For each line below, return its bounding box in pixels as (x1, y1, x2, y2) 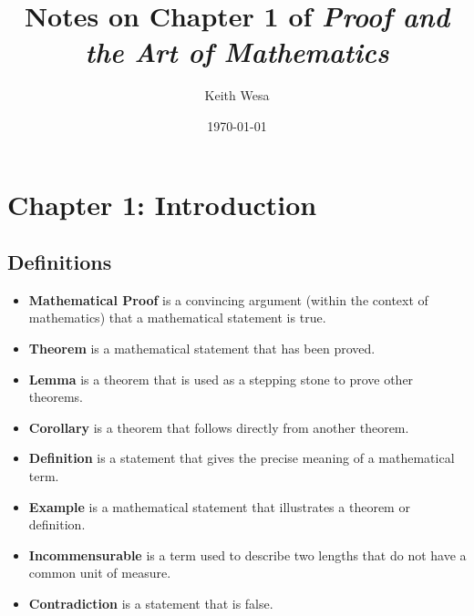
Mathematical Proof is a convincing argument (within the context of (28, 290, 428, 309)
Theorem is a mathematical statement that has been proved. (28, 339, 376, 358)
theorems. (28, 387, 84, 406)
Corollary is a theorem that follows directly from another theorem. (28, 417, 409, 436)
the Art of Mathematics (85, 33, 389, 71)
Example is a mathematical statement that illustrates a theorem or (28, 497, 410, 516)
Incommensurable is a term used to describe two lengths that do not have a (28, 545, 467, 564)
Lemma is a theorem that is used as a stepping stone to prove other (28, 369, 414, 388)
